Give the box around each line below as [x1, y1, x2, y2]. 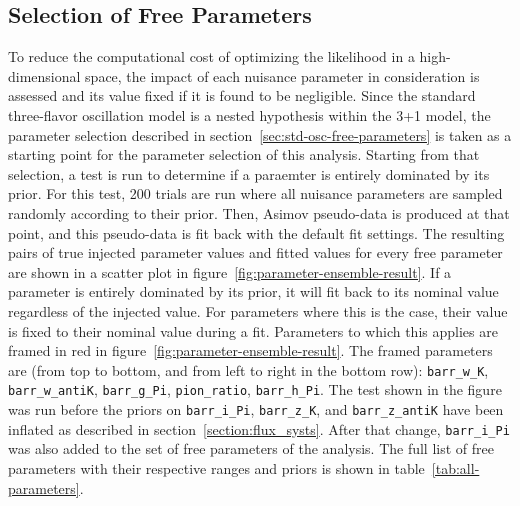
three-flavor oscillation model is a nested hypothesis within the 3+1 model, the [8, 104, 491, 125]
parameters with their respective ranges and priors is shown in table [8, 457, 425, 478]
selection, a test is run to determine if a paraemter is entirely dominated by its [8, 163, 490, 184]
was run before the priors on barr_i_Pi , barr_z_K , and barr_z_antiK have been [8, 399, 504, 420]
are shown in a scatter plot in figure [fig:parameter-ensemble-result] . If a [8, 261, 452, 282]
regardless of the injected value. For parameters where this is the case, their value [8, 300, 508, 321]
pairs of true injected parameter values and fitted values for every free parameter [8, 242, 503, 263]
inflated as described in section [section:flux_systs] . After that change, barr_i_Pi [8, 418, 510, 439]
